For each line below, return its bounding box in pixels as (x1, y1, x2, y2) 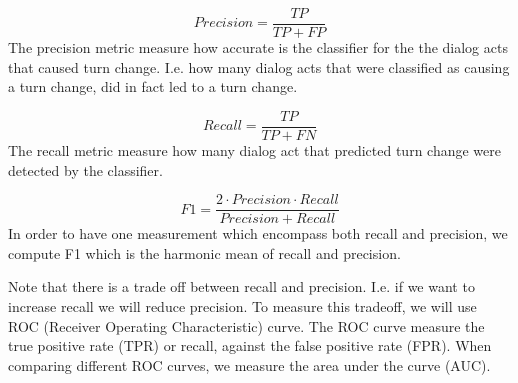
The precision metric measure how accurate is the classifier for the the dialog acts (8, 37, 508, 58)
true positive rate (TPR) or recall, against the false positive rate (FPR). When (8, 335, 492, 356)
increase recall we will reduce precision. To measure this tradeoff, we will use (8, 295, 477, 316)
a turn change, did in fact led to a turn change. (8, 76, 298, 97)
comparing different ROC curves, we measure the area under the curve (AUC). (8, 354, 491, 375)
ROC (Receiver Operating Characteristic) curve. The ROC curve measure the (8, 315, 485, 336)
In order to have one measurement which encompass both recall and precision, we (8, 223, 508, 244)
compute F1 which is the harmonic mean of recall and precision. (8, 242, 401, 263)
